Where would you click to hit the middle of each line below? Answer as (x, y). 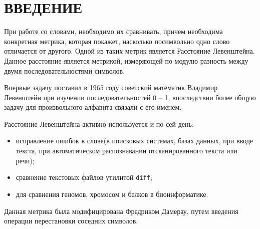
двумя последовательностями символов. (65, 70)
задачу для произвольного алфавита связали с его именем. (93, 107)
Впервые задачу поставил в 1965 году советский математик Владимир (111, 87)
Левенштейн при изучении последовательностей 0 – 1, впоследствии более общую (130, 97)
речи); (25, 160)
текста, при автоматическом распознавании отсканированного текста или (126, 151)
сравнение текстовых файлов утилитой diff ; (84, 177)
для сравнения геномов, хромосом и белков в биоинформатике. (112, 194)
